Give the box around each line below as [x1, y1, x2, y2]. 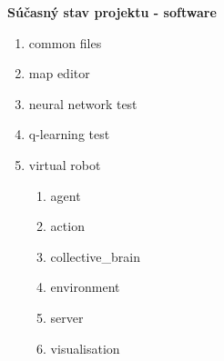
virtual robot [28, 155, 101, 174]
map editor [28, 64, 90, 83]
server [50, 307, 84, 326]
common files [28, 33, 102, 52]
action [50, 216, 85, 236]
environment [50, 277, 120, 296]
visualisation [50, 338, 120, 357]
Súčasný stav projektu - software [7, 3, 217, 21]
